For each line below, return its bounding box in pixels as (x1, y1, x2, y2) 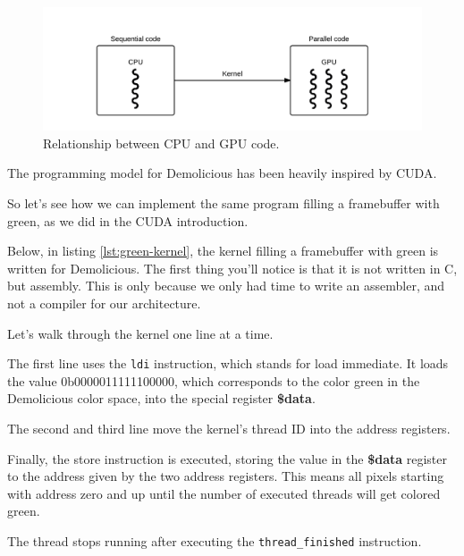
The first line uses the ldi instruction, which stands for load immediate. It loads (7, 354, 449, 373)
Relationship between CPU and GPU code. (43, 133, 280, 152)
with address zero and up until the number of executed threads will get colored (7, 484, 441, 502)
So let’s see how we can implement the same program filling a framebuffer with (7, 194, 440, 213)
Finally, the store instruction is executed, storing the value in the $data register (7, 449, 447, 468)
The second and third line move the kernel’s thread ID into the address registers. (7, 419, 451, 438)
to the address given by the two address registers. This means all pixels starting (7, 467, 444, 485)
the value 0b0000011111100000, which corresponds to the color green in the (7, 371, 420, 390)
